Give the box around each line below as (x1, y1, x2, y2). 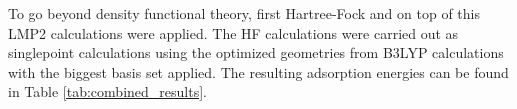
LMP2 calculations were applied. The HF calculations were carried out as (8, 22, 459, 43)
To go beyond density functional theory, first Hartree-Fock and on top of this (8, 3, 480, 23)
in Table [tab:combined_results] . (8, 81, 207, 102)
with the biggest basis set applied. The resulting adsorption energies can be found (8, 61, 509, 82)
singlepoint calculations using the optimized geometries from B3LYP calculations (8, 42, 504, 63)
